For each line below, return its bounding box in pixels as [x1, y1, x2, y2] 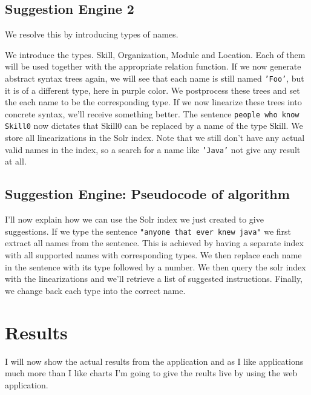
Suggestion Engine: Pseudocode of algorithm [5, 184, 290, 203]
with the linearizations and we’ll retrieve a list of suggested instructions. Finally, [5, 272, 303, 285]
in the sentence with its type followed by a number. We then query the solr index [5, 260, 306, 273]
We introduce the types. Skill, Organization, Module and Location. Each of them [5, 48, 306, 60]
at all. [5, 155, 27, 168]
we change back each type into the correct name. [5, 284, 186, 296]
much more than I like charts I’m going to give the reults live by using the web [5, 367, 298, 379]
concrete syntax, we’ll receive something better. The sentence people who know [5, 107, 300, 120]
